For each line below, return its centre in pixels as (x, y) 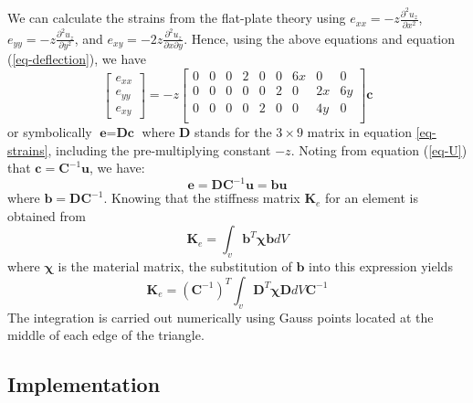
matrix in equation (359, 131)
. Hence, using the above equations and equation (320, 38)
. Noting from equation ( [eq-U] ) (379, 149)
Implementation (84, 384)
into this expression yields (381, 266)
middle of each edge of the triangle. (106, 335)
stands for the (233, 131)
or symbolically (50, 131)
